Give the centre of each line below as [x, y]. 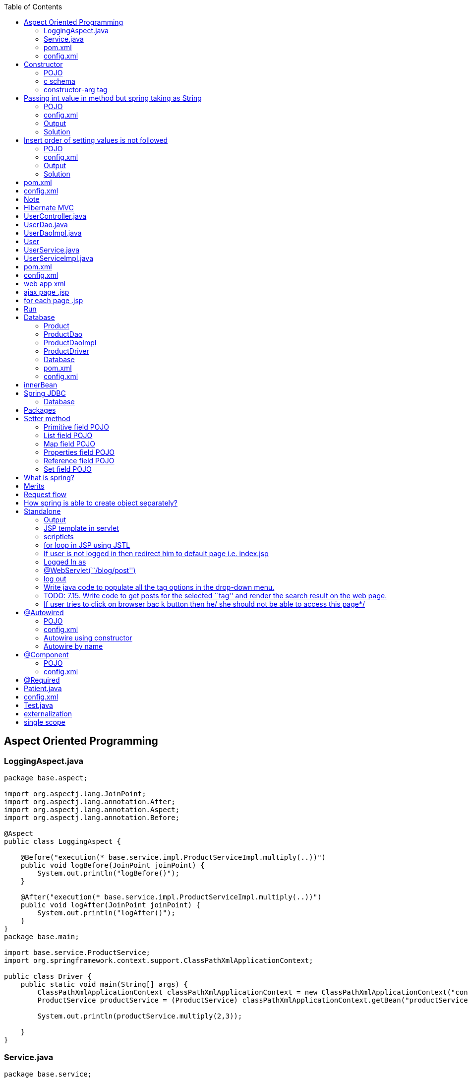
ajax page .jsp [47, 292]
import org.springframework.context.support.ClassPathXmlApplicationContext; [159, 961]
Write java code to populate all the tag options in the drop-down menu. [159, 587]
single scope [45, 722]
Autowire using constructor [88, 638]
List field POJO [68, 435]
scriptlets [59, 537]
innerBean [41, 385]
